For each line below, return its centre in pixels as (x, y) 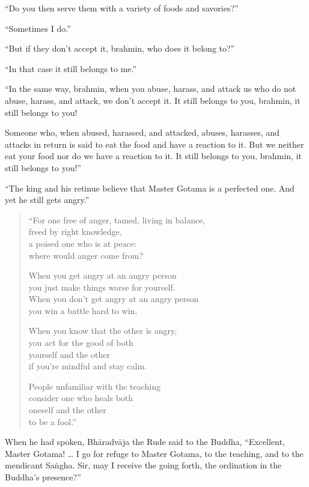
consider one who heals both (81, 398)
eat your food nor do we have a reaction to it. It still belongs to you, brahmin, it (153, 156)
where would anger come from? (86, 255)
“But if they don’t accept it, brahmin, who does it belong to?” (120, 48)
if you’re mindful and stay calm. (87, 366)
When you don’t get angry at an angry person (114, 299)
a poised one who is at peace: (82, 243)
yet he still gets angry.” (47, 200)
